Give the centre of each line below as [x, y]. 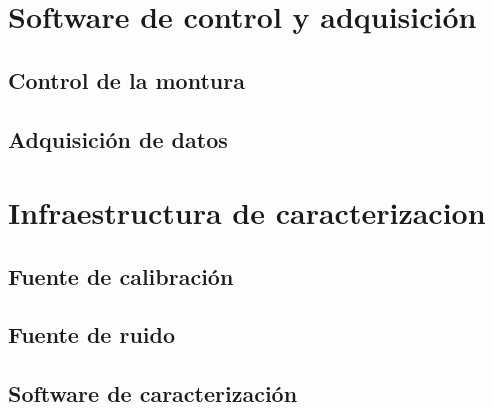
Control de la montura [126, 79]
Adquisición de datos [118, 138]
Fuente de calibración [121, 275]
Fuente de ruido [92, 334]
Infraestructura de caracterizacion [247, 212]
